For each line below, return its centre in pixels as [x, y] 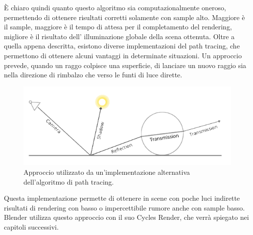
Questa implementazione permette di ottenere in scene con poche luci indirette [122, 198]
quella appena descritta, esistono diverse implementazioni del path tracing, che [122, 46]
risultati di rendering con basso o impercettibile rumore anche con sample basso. [125, 207]
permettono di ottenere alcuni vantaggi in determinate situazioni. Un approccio [123, 55]
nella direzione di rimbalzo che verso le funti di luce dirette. [93, 75]
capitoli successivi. [31, 227]
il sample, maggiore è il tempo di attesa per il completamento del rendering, [118, 27]
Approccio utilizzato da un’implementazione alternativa [107, 172]
